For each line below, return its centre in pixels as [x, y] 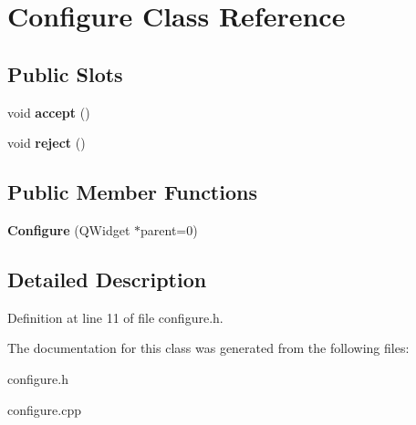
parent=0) [169, 229]
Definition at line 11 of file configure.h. [115, 317]
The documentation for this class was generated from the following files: [208, 348]
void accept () [49, 112]
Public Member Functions [132, 192]
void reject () [47, 143]
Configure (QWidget [69, 229]
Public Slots [65, 73]
